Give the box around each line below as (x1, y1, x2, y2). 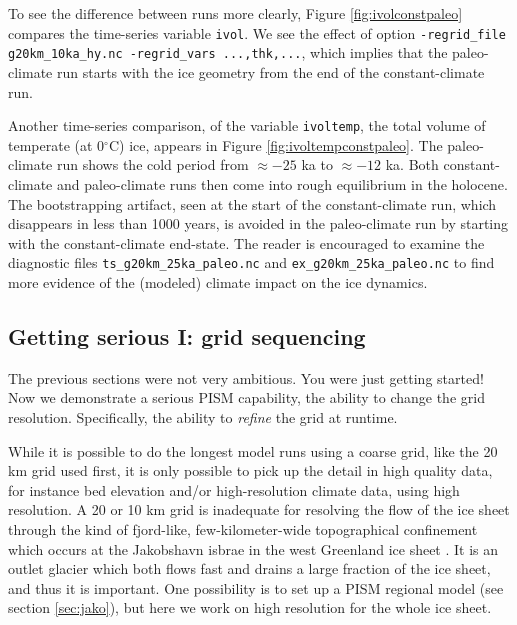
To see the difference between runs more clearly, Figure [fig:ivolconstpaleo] (8, 3, 463, 23)
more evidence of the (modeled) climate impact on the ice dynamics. (8, 271, 428, 292)
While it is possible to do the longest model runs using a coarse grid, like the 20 (8, 440, 498, 461)
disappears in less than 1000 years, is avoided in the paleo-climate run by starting (8, 213, 509, 234)
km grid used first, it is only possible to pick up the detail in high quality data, (8, 460, 493, 481)
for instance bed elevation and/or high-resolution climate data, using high (8, 479, 460, 500)
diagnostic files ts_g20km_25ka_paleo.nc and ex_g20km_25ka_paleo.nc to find (8, 252, 495, 273)
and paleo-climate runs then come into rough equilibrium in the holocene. (56, 173, 508, 194)
